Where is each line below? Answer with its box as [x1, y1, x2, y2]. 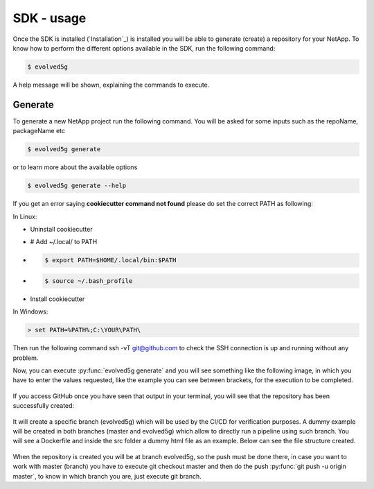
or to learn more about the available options [12, 163, 138, 171]
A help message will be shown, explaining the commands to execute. [12, 80, 210, 89]
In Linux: [12, 212, 37, 221]
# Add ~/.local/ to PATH [30, 238, 98, 246]
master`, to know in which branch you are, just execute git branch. [12, 472, 202, 480]
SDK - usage [12, 10, 87, 26]
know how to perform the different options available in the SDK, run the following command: [12, 44, 276, 52]
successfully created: [12, 402, 75, 410]
